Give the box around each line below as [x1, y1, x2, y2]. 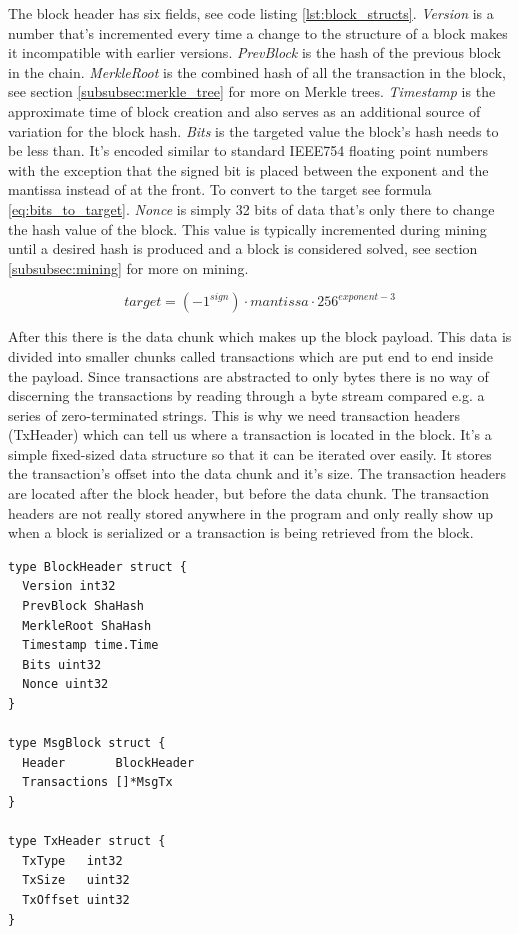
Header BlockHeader [22, 755, 195, 770]
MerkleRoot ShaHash [22, 618, 152, 633]
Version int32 [22, 579, 116, 594]
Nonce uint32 [22, 677, 109, 692]
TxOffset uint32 [22, 892, 130, 907]
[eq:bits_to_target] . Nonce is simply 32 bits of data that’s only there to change [8, 198, 495, 219]
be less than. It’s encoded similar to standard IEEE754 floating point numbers [8, 140, 488, 161]
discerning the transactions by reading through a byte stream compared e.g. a [8, 385, 485, 406]
